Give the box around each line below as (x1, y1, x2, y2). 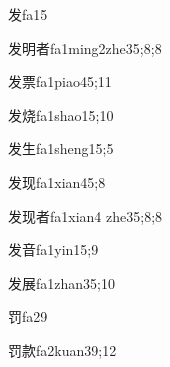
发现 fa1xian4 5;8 (8, 171, 106, 192)
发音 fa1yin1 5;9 (8, 239, 99, 260)
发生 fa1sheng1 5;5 (8, 138, 114, 159)
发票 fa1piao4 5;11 (8, 71, 112, 92)
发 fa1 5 (8, 4, 48, 24)
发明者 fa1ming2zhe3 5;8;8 (8, 37, 162, 58)
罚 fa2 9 (8, 306, 48, 327)
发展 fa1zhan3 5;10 (8, 272, 115, 293)
